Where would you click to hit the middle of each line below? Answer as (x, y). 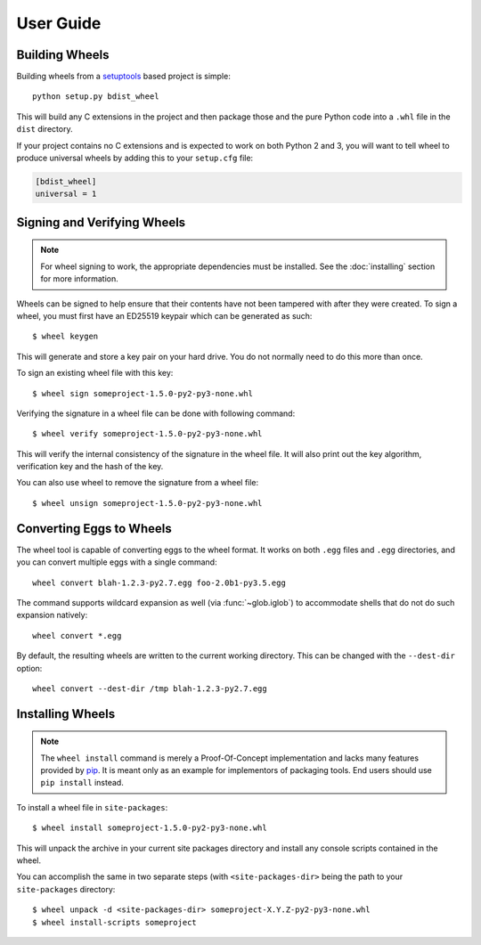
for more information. (80, 279)
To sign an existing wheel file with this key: (95, 373)
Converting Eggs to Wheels (94, 529)
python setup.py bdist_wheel (96, 97)
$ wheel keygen (65, 337)
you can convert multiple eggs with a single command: (117, 562)
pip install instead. (82, 783)
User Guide (59, 23)
